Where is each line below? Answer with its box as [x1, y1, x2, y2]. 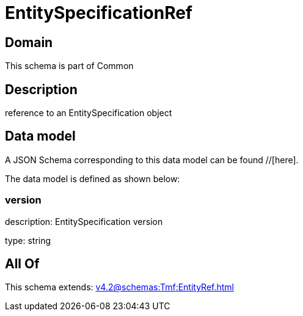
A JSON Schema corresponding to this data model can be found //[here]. [5, 154, 299, 165]
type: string [5, 235, 51, 246]
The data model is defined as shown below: [5, 173, 180, 184]
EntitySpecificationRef [5, 2, 193, 23]
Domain [5, 34, 53, 50]
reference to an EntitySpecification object [5, 108, 172, 119]
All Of [5, 256, 40, 272]
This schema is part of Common [5, 61, 134, 72]
